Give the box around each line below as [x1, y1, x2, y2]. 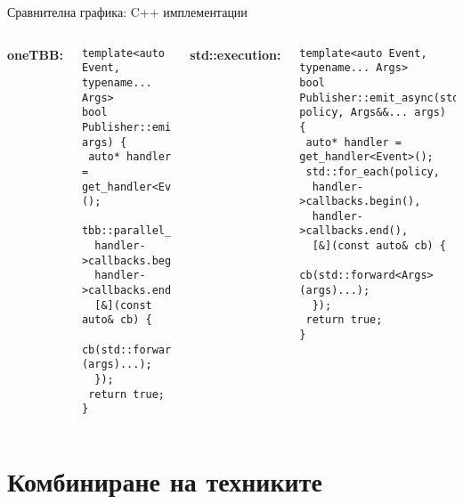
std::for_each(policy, [305, 165, 440, 178]
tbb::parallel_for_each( [81, 224, 229, 238]
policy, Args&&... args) [299, 106, 447, 119]
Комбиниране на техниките [7, 463, 322, 500]
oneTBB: [7, 45, 63, 63]
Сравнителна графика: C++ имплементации [7, 3, 248, 20]
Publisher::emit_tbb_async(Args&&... [81, 120, 305, 134]
